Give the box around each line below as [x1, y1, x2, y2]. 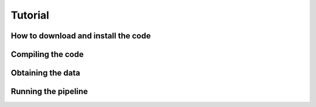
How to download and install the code [11, 31, 151, 41]
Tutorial [11, 9, 50, 22]
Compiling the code [11, 49, 84, 59]
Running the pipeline [11, 87, 88, 97]
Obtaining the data [11, 68, 80, 78]
